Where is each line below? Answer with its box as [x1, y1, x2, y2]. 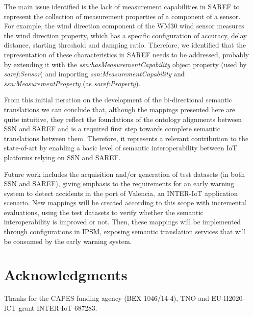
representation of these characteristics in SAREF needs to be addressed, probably [4, 49, 249, 59]
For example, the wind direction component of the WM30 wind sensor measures [4, 21, 244, 31]
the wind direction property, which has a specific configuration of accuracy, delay [4, 30, 247, 40]
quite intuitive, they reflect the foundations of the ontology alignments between [4, 114, 242, 124]
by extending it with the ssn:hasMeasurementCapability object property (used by [4, 59, 247, 69]
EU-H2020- [211, 293, 245, 303]
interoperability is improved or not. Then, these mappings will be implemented [4, 217, 241, 227]
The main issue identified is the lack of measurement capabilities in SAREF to [4, 1, 240, 11]
